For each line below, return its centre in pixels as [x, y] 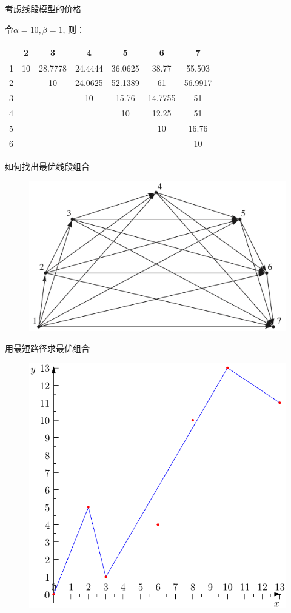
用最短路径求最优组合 [47, 348]
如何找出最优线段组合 [47, 166]
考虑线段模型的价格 [43, 8]
